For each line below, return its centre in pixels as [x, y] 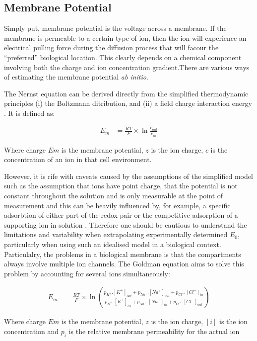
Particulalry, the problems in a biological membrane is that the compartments [123, 254]
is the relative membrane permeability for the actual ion [154, 331]
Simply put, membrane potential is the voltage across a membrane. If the [115, 28]
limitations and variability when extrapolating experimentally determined [116, 234]
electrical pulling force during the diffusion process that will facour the [111, 47]
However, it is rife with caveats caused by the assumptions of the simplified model [128, 176]
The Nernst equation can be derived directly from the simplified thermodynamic [126, 93]
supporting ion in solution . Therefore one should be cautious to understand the [126, 224]
